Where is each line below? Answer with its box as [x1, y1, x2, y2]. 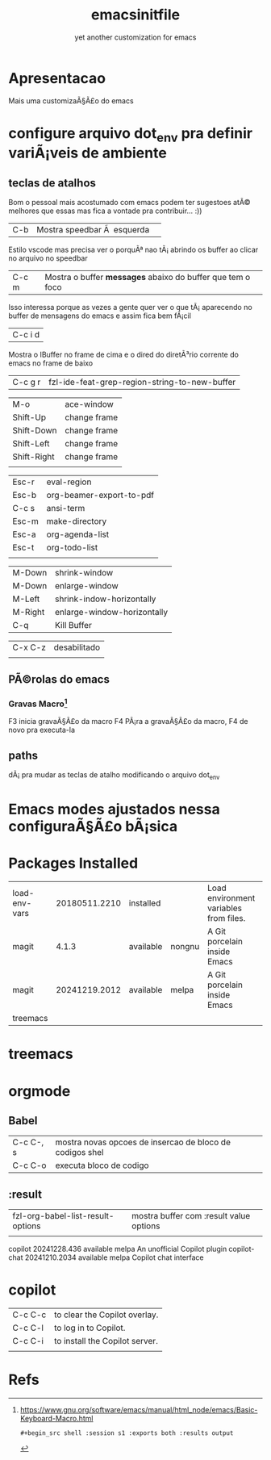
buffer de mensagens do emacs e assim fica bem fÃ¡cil [8, 311, 192, 320]
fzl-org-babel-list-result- [12, 1211, 115, 1222]
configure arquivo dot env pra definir [8, 123, 252, 145]
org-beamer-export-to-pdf [46, 490, 155, 501]
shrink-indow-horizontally [55, 593, 156, 604]
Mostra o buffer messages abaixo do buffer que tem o [44, 272, 251, 283]
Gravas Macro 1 [8, 697, 68, 709]
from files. [206, 913, 246, 924]
